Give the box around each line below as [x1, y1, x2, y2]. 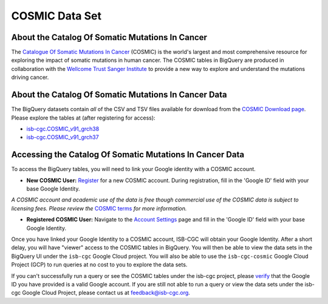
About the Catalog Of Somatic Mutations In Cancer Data [11, 90, 227, 100]
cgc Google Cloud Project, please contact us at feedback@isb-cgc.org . [11, 289, 191, 297]
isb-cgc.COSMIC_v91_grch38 [26, 125, 100, 132]
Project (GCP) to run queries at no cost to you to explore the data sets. [11, 261, 188, 268]
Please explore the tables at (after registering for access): [11, 114, 155, 121]
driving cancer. [11, 73, 49, 81]
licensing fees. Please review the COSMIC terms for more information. [11, 204, 187, 212]
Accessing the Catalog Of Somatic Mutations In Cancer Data [11, 149, 245, 160]
